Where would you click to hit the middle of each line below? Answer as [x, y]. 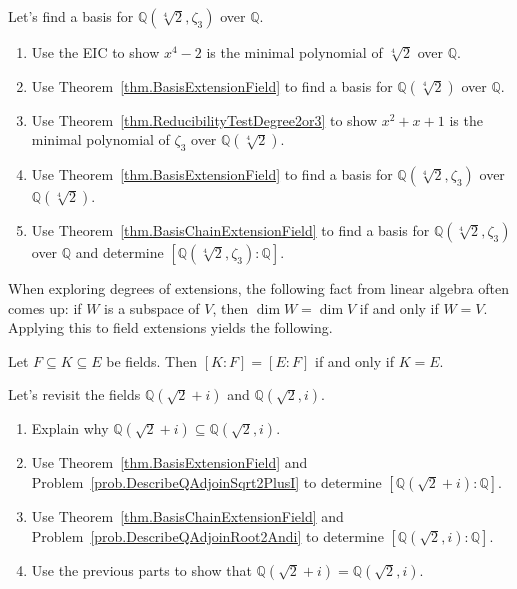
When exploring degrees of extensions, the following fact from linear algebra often [258, 287]
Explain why [70, 428]
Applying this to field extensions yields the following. [170, 327]
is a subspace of [152, 307]
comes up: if [45, 307]
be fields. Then [151, 360]
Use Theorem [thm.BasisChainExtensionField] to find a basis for [230, 229]
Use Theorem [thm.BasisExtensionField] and [169, 462]
